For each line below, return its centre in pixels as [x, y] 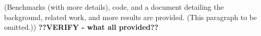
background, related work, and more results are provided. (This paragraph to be [130, 17]
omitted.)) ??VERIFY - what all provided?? [81, 27]
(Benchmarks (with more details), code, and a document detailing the [114, 7]
